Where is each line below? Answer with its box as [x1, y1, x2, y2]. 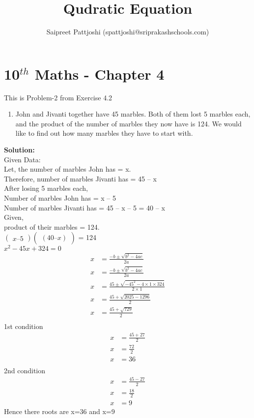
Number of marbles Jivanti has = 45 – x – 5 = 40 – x [4, 202, 165, 212]
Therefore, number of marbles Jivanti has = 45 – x [4, 173, 157, 183]
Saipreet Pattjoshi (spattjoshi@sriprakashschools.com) [46, 27, 209, 37]
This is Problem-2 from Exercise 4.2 [4, 92, 113, 102]
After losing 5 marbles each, [4, 183, 88, 193]
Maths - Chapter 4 [34, 63, 165, 84]
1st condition [4, 321, 43, 331]
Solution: [4, 145, 35, 155]
